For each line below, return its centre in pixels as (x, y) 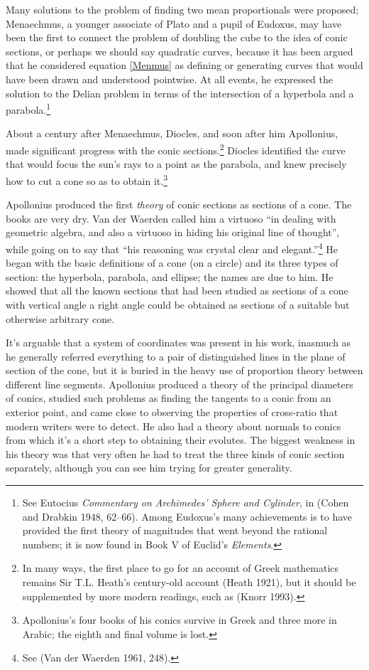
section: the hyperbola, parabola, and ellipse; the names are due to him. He (170, 276)
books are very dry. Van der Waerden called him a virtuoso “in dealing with (171, 218)
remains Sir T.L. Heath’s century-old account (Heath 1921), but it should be (189, 582)
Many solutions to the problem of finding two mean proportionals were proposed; (182, 9)
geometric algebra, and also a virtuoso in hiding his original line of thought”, (173, 232)
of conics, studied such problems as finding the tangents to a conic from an (169, 398)
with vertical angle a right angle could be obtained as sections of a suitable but (178, 304)
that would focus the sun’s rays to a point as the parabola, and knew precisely (176, 164)
